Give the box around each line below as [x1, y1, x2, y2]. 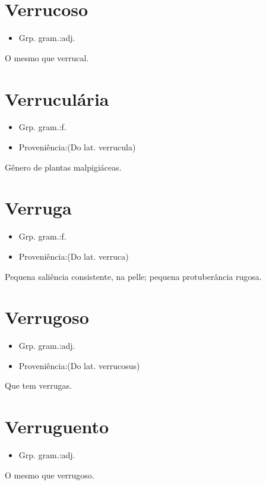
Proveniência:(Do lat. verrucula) [18, 141, 136, 153]
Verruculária [5, 86, 109, 111]
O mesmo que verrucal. [5, 51, 89, 64]
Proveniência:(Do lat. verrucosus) [18, 359, 140, 371]
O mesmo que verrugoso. [5, 468, 94, 481]
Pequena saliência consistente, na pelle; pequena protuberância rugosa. [5, 270, 262, 282]
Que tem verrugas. [5, 379, 72, 392]
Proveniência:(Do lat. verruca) [18, 250, 129, 262]
